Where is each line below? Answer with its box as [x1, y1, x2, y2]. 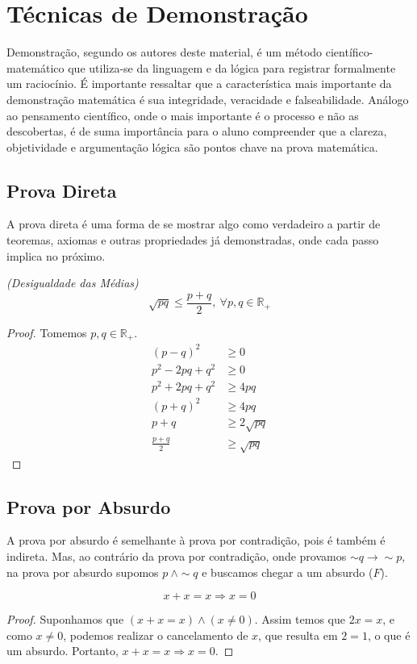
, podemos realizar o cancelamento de [63, 626, 248, 643]
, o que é [367, 626, 411, 643]
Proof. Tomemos [6, 324, 87, 340]
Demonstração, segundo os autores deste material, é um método [6, 44, 323, 61]
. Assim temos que [254, 611, 345, 628]
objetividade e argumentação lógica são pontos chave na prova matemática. [6, 138, 378, 155]
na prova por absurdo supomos [6, 563, 159, 580]
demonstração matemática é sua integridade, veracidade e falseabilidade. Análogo [6, 90, 409, 107]
